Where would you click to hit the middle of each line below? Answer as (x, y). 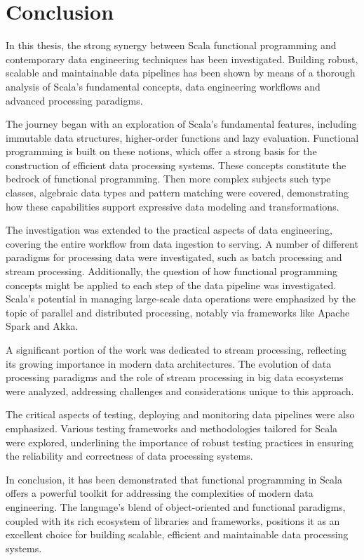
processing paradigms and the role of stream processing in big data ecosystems (175, 377)
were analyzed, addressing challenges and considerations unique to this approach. (180, 391)
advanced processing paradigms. (74, 100)
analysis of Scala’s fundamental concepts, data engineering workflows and (163, 86)
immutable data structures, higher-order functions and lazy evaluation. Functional (182, 137)
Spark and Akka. (42, 326)
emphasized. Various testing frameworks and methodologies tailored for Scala (172, 428)
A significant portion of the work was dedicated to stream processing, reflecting (176, 349)
